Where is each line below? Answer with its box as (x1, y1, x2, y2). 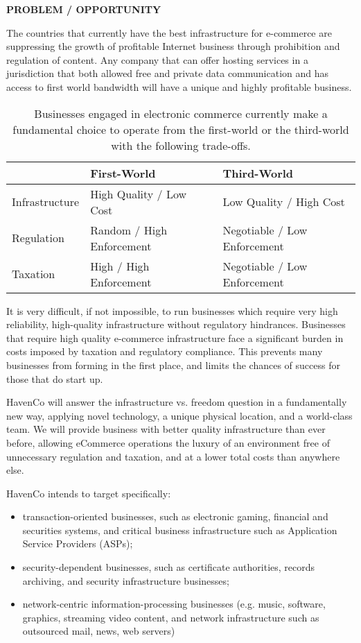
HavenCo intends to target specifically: (6, 486, 171, 500)
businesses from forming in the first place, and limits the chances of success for (6, 357, 340, 372)
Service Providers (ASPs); (22, 536, 133, 551)
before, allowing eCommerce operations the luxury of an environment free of (6, 435, 330, 449)
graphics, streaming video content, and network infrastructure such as (22, 610, 319, 624)
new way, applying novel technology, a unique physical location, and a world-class (6, 408, 353, 422)
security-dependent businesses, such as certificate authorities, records (22, 560, 315, 574)
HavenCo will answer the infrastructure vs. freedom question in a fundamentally (6, 395, 347, 409)
